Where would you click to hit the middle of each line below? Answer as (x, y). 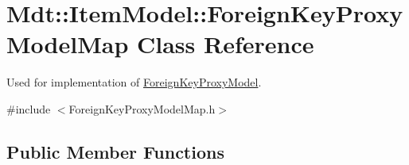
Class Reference (225, 44)
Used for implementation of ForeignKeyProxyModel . (134, 82)
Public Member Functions (115, 151)
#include (29, 108)
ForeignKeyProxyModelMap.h (142, 108)
